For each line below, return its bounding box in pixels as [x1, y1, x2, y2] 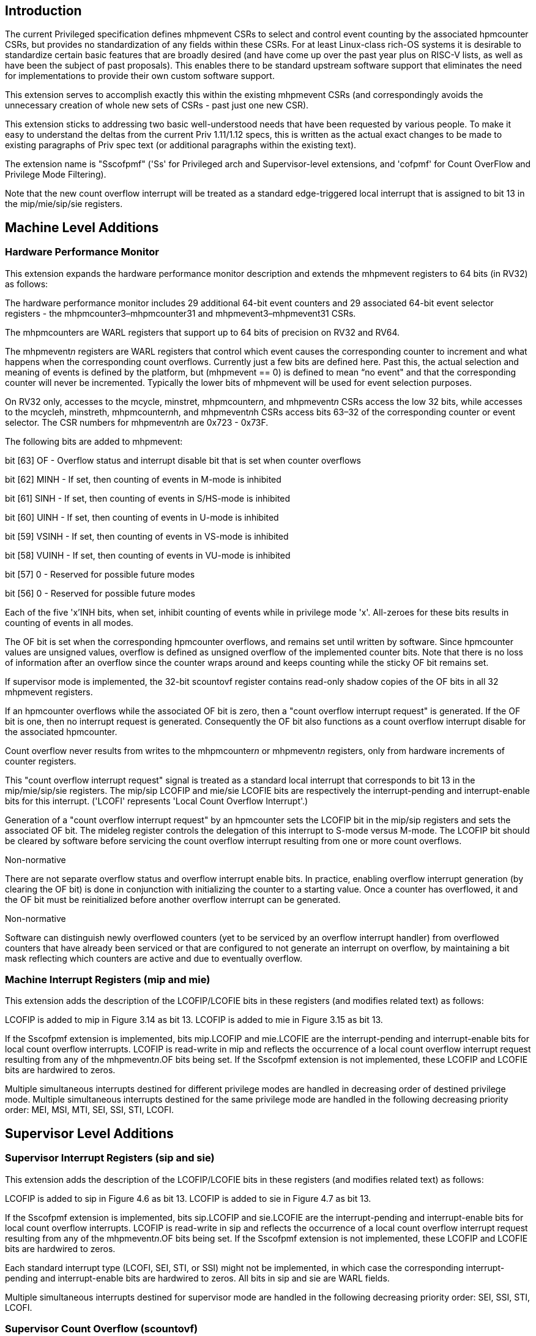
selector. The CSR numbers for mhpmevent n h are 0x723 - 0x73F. [5, 417, 269, 428]
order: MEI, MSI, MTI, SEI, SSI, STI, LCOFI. [5, 1104, 174, 1115]
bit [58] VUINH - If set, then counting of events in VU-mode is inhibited [5, 549, 291, 560]
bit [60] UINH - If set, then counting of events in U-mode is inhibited [5, 511, 279, 523]
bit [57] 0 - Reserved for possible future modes [5, 568, 195, 579]
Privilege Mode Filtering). [5, 169, 106, 180]
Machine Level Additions [5, 219, 159, 235]
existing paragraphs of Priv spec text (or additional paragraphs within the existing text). [5, 140, 357, 151]
